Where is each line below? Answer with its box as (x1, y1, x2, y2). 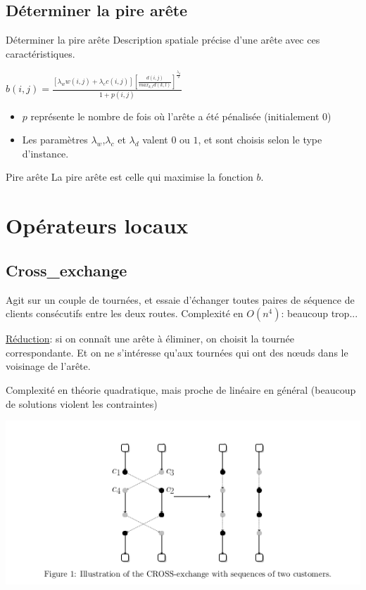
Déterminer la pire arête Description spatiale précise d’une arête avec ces (6, 32, 320, 47)
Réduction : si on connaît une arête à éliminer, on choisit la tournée (6, 331, 294, 346)
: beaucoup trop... (281, 306, 358, 321)
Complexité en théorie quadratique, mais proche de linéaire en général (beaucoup (6, 383, 356, 397)
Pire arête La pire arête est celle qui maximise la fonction (6, 169, 253, 184)
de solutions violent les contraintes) (6, 396, 158, 411)
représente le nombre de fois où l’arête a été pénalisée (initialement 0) (30, 108, 332, 123)
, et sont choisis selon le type (198, 132, 322, 147)
